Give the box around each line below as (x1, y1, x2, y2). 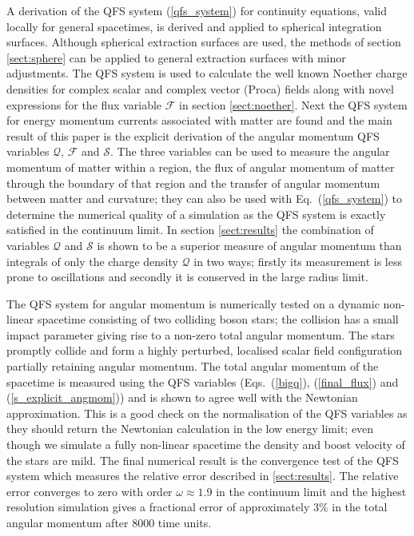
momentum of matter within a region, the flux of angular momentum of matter (6, 158, 395, 175)
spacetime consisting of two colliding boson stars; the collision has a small (37, 311, 399, 328)
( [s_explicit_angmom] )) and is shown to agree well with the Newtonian (6, 389, 358, 406)
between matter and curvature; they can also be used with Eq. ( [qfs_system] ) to (6, 190, 402, 207)
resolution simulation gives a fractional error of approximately (6, 498, 310, 515)
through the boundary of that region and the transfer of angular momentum (6, 174, 380, 191)
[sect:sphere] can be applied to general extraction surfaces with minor (6, 49, 346, 66)
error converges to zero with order (6, 482, 173, 499)
